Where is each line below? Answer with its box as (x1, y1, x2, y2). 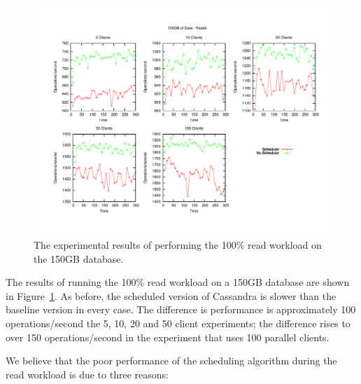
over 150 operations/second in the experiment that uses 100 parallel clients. (6, 329, 330, 344)
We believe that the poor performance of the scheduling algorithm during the (6, 353, 337, 368)
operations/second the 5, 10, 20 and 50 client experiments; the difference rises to (6, 316, 351, 331)
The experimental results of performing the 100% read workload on (34, 238, 322, 252)
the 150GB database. (34, 251, 124, 266)
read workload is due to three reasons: (6, 366, 169, 381)
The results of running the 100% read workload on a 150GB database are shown (6, 275, 350, 289)
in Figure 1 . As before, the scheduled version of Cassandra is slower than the (6, 288, 337, 303)
